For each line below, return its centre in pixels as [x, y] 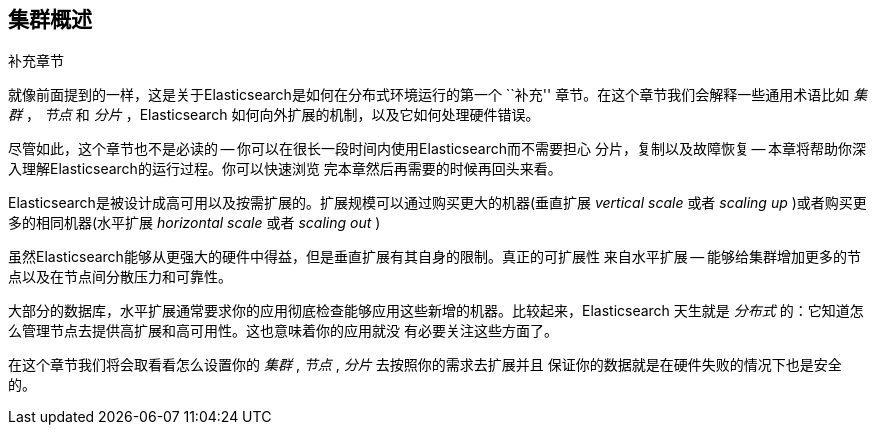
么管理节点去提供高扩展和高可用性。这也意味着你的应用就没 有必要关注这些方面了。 [283, 331]
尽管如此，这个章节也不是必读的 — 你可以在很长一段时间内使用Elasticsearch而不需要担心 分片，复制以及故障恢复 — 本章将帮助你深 [437, 149]
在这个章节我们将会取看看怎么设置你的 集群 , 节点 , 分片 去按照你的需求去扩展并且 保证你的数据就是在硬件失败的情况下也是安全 [425, 365]
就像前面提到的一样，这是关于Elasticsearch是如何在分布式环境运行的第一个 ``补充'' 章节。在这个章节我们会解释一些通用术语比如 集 [438, 95]
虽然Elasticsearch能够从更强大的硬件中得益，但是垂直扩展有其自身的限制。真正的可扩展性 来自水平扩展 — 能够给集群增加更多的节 [434, 257]
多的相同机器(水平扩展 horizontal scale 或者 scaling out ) [194, 223]
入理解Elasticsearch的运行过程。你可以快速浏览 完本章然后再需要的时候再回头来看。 [285, 169]
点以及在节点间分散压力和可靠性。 [120, 277]
